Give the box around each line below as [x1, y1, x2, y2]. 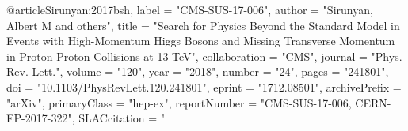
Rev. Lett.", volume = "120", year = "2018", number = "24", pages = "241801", [6, 63, 389, 80]
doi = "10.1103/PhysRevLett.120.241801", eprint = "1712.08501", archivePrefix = [6, 78, 402, 95]
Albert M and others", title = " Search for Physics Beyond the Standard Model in [6, 17, 400, 33]
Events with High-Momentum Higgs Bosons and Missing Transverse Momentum [6, 32, 395, 49]
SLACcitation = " [78, 110, 166, 126]
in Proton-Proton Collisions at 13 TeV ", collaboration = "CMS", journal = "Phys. [6, 47, 402, 64]
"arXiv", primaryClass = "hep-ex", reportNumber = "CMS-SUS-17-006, [6, 94, 352, 110]
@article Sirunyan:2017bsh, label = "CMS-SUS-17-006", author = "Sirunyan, [6, 2, 373, 17]
